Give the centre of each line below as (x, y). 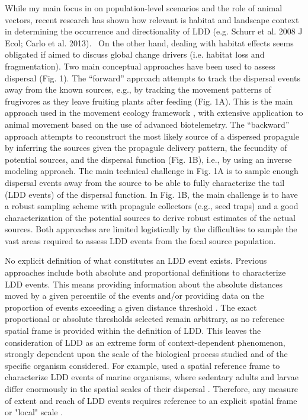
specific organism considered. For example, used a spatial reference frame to (142, 365)
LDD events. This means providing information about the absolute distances (144, 284)
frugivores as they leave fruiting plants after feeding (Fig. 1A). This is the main (149, 101)
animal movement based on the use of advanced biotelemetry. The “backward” (147, 124)
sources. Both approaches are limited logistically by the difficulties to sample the (151, 229)
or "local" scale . (34, 412)
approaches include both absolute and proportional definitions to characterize (145, 272)
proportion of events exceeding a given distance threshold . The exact (131, 307)
